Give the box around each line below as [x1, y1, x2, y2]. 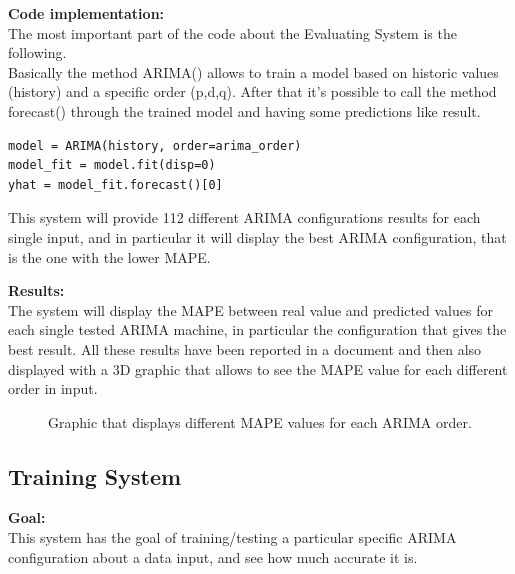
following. [8, 42, 67, 63]
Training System [8, 460, 182, 491]
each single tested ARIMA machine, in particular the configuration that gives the [8, 319, 507, 340]
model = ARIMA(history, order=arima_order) [8, 138, 302, 153]
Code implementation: [8, 3, 165, 23]
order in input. [8, 378, 98, 399]
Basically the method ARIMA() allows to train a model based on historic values [8, 61, 499, 82]
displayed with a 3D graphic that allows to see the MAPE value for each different [8, 358, 508, 379]
